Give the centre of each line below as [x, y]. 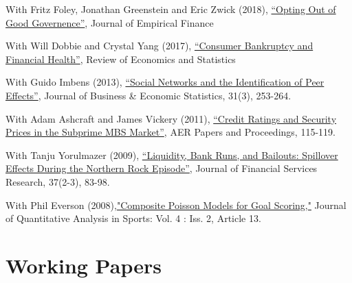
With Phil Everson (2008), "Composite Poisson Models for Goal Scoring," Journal [176, 205]
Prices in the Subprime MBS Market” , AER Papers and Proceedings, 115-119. [170, 132]
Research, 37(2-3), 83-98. [58, 181]
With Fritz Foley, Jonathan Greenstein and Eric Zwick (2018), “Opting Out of [171, 9]
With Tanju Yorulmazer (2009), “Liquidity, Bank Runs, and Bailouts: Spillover [172, 155]
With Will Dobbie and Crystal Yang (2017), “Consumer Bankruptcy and [159, 46]
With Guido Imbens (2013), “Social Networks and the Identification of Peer [165, 82]
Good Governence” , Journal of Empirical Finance [110, 22]
